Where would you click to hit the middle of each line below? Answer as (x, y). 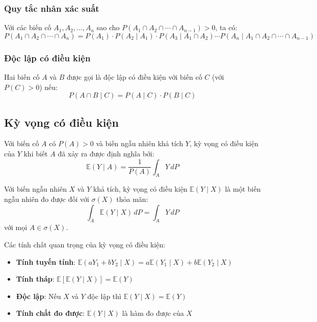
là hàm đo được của (153, 313)
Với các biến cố (28, 27)
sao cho (108, 27)
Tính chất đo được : (50, 313)
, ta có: (226, 27)
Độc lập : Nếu (38, 296)
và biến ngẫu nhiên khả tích (140, 143)
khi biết (36, 154)
